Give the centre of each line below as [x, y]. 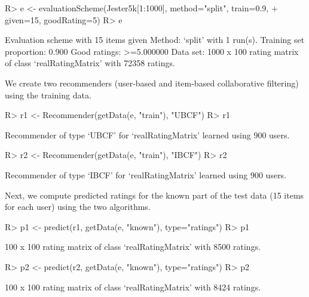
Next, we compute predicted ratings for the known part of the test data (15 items [154, 195]
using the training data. [48, 95]
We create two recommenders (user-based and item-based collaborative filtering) [152, 83]
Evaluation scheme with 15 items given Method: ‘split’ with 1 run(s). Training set [155, 40]
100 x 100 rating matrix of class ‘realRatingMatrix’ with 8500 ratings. [133, 247]
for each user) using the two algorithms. [78, 207]
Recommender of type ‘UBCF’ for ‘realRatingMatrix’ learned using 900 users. [147, 134]
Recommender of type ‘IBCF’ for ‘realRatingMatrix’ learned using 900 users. [146, 174]
